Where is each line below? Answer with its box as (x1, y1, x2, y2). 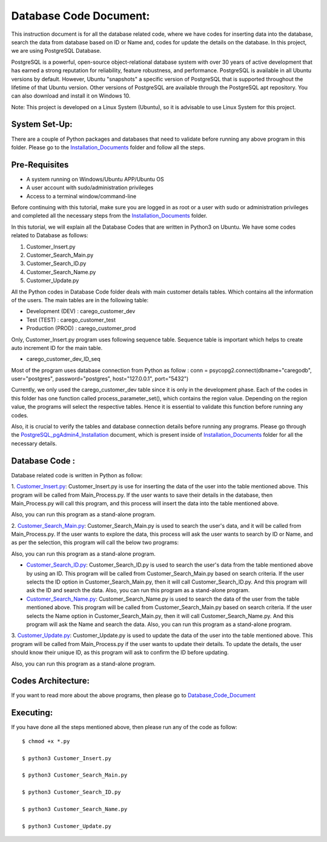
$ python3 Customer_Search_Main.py (22, 772, 128, 779)
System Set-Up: (11, 119, 73, 130)
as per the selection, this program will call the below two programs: (11, 539, 179, 546)
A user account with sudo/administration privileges (26, 184, 154, 191)
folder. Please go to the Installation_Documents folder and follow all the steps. (11, 143, 205, 151)
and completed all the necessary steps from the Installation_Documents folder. (11, 212, 208, 220)
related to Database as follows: (11, 232, 89, 239)
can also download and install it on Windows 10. (11, 92, 131, 99)
